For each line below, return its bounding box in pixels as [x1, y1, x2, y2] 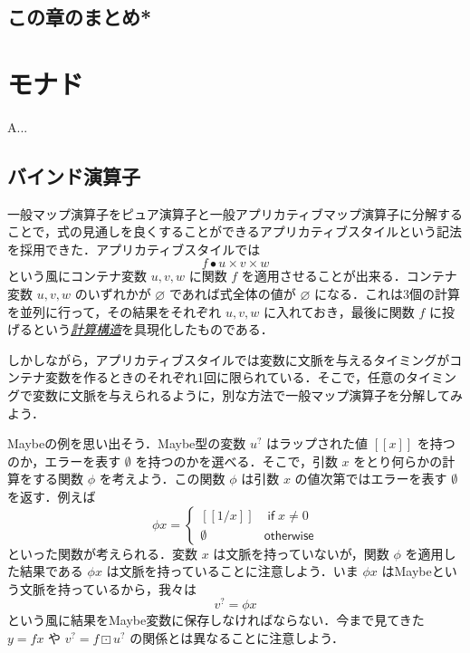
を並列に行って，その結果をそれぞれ [7, 302, 222, 321]
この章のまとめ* [7, 3, 152, 31]
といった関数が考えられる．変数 [7, 543, 197, 562]
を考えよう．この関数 [99, 469, 225, 488]
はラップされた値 [266, 434, 369, 453]
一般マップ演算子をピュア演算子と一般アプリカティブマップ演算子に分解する [7, 204, 463, 223]
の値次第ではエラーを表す [294, 469, 447, 488]
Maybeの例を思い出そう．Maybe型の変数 [7, 434, 246, 453]
